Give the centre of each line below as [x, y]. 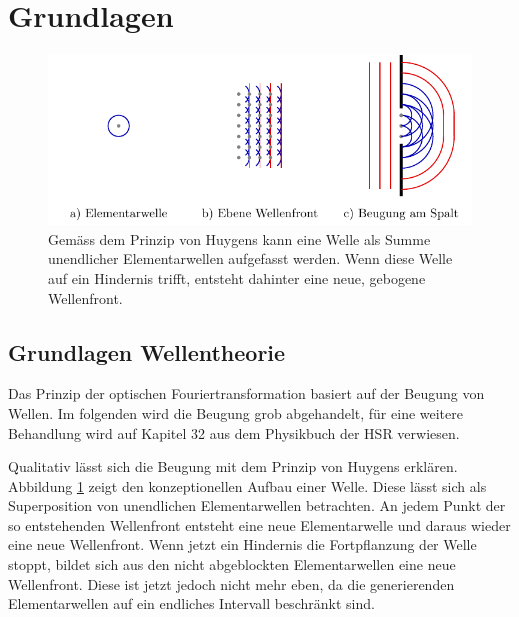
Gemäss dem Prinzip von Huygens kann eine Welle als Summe [239, 238]
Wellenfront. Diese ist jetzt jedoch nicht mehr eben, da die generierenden [231, 583]
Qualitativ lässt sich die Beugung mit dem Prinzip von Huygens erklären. [233, 466]
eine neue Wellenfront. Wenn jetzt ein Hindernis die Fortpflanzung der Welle [242, 544]
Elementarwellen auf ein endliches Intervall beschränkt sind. [191, 603]
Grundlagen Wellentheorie [147, 351]
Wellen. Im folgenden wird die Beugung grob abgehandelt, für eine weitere [235, 412]
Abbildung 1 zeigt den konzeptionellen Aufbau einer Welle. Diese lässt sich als [247, 485]
